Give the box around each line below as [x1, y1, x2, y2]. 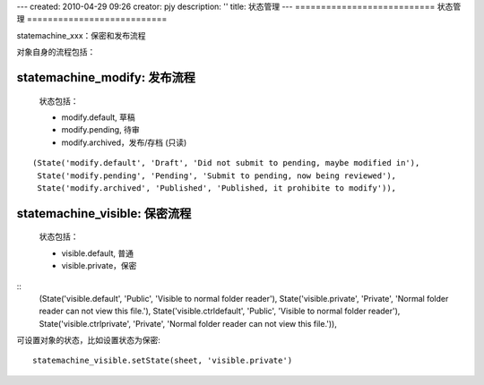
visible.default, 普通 [61, 247, 134, 259]
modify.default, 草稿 [61, 112, 136, 123]
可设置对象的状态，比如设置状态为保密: [16, 335, 161, 346]
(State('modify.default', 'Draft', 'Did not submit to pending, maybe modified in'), [32, 158, 420, 168]
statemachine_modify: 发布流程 [16, 70, 196, 85]
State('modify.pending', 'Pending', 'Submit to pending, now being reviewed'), [37, 170, 397, 181]
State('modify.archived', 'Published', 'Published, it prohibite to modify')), [37, 183, 397, 192]
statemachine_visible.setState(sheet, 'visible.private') [32, 355, 293, 366]
